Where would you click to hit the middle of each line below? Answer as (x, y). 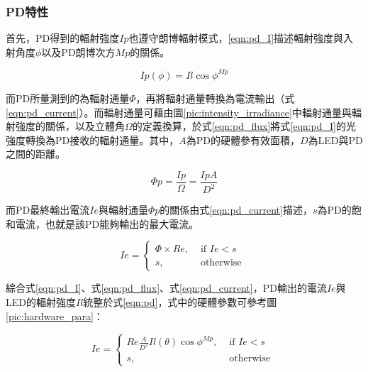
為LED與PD (335, 139)
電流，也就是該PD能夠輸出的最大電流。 (107, 223)
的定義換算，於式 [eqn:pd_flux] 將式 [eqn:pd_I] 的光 (244, 126)
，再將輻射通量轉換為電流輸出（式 (215, 98)
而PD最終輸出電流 (48, 210)
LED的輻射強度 (41, 302)
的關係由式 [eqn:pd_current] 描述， (236, 210)
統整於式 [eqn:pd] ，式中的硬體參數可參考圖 (180, 302)
